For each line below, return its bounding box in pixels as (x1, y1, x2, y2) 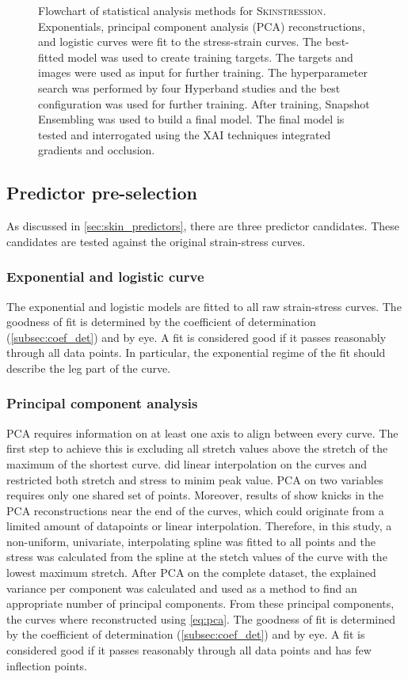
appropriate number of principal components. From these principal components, (6, 595, 395, 612)
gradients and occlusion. (38, 142, 155, 158)
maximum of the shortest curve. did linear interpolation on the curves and (6, 455, 368, 472)
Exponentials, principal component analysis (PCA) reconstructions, (38, 17, 365, 34)
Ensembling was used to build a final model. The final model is (38, 111, 345, 127)
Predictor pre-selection (6, 180, 197, 205)
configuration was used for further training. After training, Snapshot (38, 95, 370, 112)
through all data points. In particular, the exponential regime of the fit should (6, 344, 386, 361)
